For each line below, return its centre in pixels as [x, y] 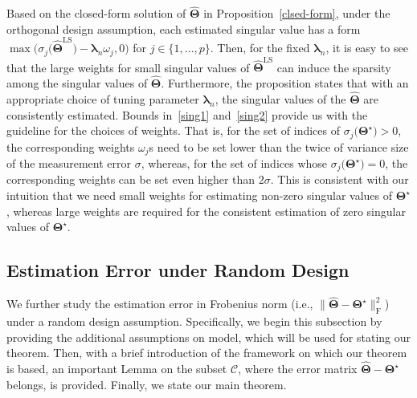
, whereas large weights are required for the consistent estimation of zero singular [206, 211]
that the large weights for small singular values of [128, 67]
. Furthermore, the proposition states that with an [285, 83]
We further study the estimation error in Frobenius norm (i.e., [160, 304]
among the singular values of [77, 83]
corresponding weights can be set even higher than [131, 179]
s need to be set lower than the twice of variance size [279, 146]
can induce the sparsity [334, 67]
